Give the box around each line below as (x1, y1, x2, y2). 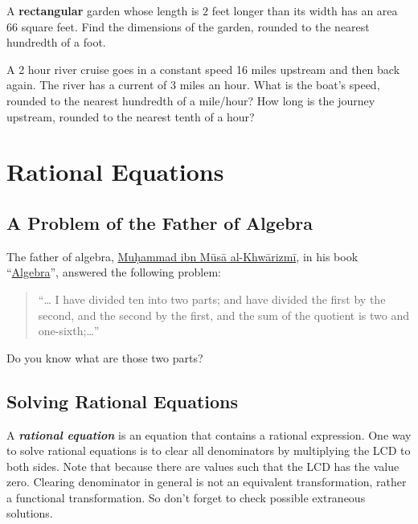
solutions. (6, 505, 53, 522)
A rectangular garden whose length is (6, 2, 199, 18)
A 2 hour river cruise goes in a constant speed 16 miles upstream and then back (6, 60, 400, 77)
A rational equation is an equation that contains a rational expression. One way (6, 426, 412, 443)
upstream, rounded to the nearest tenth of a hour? (6, 108, 255, 125)
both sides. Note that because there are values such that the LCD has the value (6, 457, 400, 474)
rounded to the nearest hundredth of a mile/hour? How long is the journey (6, 92, 375, 108)
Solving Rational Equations (6, 388, 238, 413)
